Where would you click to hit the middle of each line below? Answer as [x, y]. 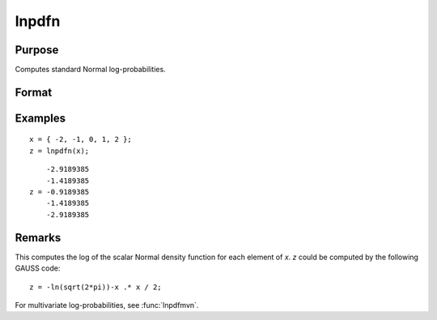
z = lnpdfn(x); [59, 151]
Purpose [37, 50]
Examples [40, 118]
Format [34, 92]
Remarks [38, 238]
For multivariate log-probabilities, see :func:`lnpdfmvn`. [107, 305]
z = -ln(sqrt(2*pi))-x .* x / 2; [95, 287]
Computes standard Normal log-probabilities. [90, 70]
